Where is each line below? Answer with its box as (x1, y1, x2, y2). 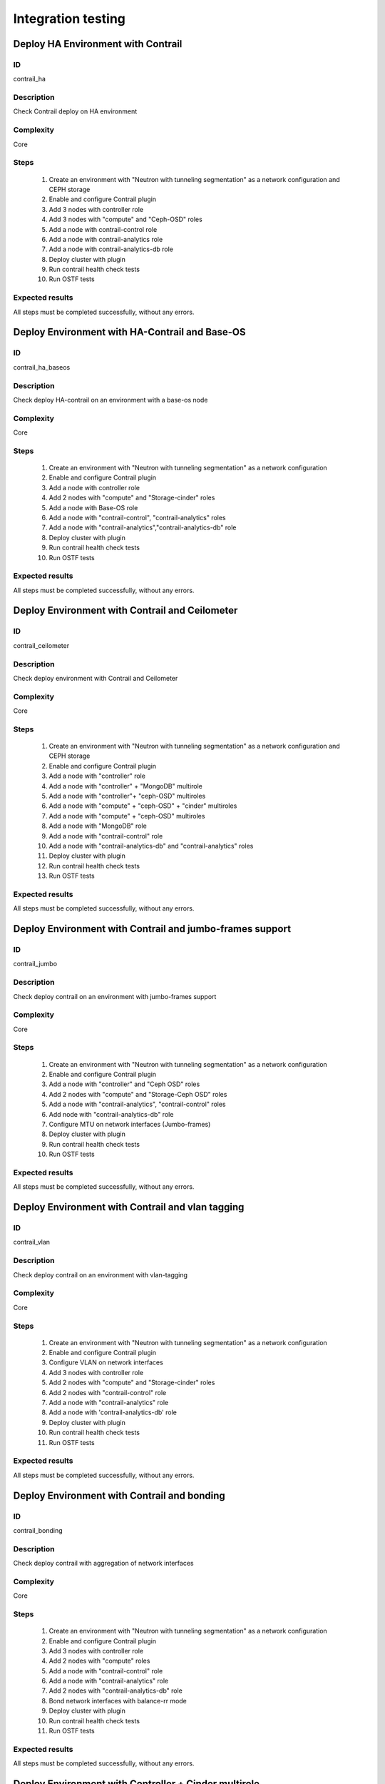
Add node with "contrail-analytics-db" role (48, 1110, 174, 1118)
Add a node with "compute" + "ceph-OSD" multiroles (48, 811, 205, 820)
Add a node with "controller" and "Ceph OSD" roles (48, 1080, 200, 1088)
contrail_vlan (13, 1238, 50, 1247)
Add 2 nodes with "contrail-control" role (48, 1388, 167, 1397)
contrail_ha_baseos (13, 363, 71, 371)
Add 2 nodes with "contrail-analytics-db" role (48, 1686, 183, 1695)
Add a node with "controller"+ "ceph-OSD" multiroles (48, 791, 206, 800)
